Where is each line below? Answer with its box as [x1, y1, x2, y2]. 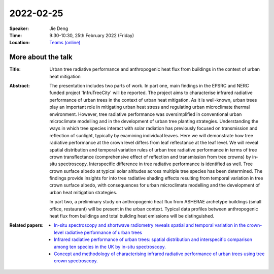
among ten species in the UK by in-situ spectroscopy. [54, 243, 166, 250]
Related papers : [9, 222, 44, 228]
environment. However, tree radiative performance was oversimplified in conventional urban [49, 111, 242, 117]
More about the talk [9, 53, 73, 62]
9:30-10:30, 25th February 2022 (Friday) [49, 32, 134, 38]
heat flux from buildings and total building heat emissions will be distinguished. [49, 213, 215, 219]
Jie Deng [49, 25, 68, 32]
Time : [9, 32, 22, 38]
